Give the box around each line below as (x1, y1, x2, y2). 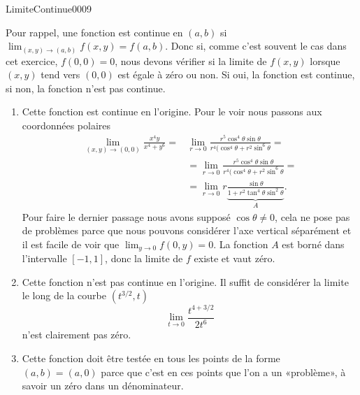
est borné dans (282, 236, 345, 251)
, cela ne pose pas (275, 209, 350, 224)
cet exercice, (6, 53, 58, 68)
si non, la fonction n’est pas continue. (6, 80, 166, 95)
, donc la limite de (105, 251, 183, 266)
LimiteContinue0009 (6, 1, 92, 15)
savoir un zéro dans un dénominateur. (22, 378, 184, 393)
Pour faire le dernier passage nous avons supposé (22, 209, 231, 224)
